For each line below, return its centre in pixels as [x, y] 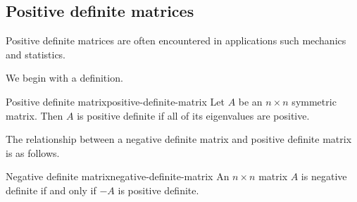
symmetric [314, 101]
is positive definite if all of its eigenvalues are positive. [193, 115]
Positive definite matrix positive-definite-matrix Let [115, 101]
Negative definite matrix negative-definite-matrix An [118, 176]
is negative [324, 176]
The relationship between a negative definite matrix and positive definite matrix [179, 139]
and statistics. [36, 54]
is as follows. [33, 152]
